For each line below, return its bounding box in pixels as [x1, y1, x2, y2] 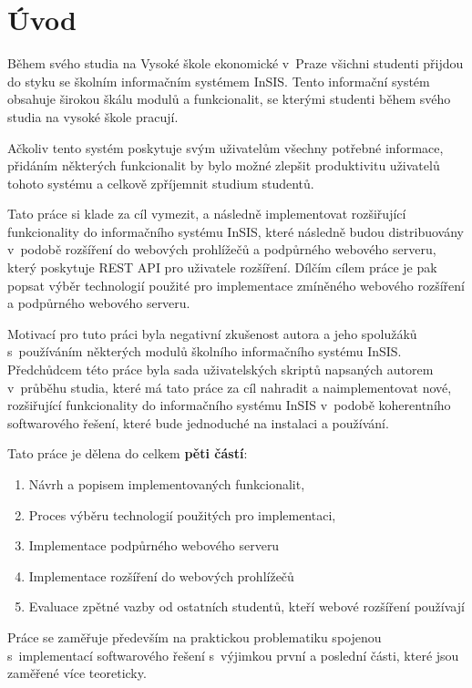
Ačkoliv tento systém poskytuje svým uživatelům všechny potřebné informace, [7, 138, 444, 157]
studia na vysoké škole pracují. [7, 107, 179, 126]
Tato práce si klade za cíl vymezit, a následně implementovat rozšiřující [7, 204, 406, 223]
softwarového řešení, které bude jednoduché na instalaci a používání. [7, 413, 389, 432]
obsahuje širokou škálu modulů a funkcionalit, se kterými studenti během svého [7, 89, 451, 108]
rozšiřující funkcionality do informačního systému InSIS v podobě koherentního [7, 395, 451, 415]
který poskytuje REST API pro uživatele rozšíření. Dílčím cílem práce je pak [7, 258, 437, 277]
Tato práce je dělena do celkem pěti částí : [7, 444, 248, 463]
